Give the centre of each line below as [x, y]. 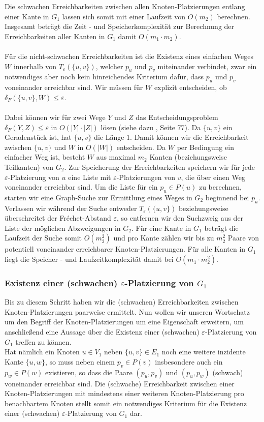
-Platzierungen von [146, 177]
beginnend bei [227, 197]
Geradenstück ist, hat [38, 137]
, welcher [109, 66]
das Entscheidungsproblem [177, 117]
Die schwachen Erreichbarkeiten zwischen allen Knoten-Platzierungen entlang [125, 6]
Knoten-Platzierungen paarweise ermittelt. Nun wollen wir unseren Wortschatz [127, 311]
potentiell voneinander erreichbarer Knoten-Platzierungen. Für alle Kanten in [125, 249]
